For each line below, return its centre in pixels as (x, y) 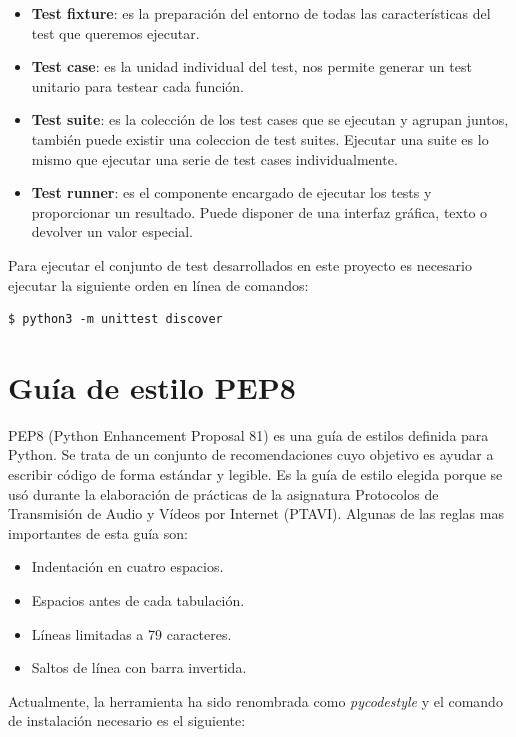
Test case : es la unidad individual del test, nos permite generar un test (251, 66)
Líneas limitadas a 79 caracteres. (131, 633)
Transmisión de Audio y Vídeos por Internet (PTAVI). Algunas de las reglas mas (256, 513)
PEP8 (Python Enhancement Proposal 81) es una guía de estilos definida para (248, 434)
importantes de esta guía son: (98, 532)
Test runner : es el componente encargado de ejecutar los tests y (231, 192)
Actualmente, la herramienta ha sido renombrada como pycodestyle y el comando (255, 700)
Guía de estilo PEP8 (152, 386)
